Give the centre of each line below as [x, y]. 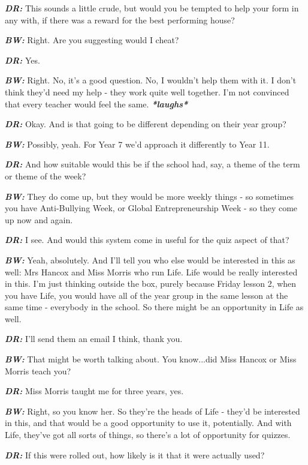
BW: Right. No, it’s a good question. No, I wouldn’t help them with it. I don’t [151, 80]
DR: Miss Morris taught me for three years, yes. [94, 391]
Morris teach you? [38, 370]
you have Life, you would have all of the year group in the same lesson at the [147, 295]
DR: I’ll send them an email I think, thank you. [94, 339]
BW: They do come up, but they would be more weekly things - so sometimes [150, 196]
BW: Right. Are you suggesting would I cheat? [92, 40]
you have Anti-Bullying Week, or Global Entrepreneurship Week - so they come [151, 208]
